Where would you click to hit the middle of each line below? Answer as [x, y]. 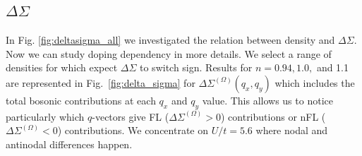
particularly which [45, 116]
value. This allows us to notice [267, 100]
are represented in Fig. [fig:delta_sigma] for [101, 82]
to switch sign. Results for [196, 67]
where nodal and [292, 130]
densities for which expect [62, 67]
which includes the [315, 82]
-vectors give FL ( [131, 116]
